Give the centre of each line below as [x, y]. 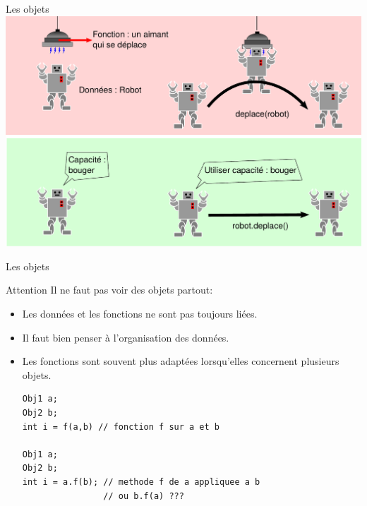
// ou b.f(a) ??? [144, 496]
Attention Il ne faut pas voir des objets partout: [109, 290]
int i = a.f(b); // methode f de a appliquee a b [141, 482]
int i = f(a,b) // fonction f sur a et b [121, 427]
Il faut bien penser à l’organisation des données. [126, 337]
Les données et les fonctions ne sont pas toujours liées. [140, 313]
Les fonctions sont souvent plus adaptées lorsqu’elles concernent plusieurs [181, 361]
